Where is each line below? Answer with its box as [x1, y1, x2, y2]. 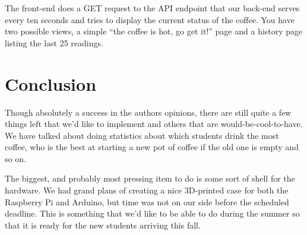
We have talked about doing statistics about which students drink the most [5, 129, 279, 141]
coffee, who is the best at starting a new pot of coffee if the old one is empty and [5, 141, 299, 153]
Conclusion [5, 71, 97, 96]
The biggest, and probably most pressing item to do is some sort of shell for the [5, 172, 295, 185]
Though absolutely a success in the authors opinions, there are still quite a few [5, 106, 292, 118]
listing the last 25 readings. [5, 36, 103, 49]
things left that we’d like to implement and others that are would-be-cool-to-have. [5, 117, 303, 130]
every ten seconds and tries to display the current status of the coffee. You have [5, 13, 295, 26]
